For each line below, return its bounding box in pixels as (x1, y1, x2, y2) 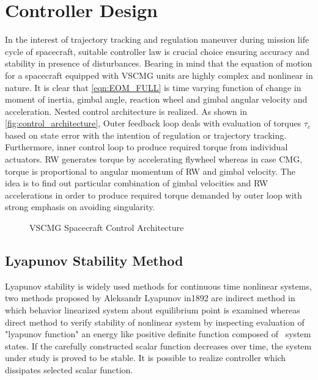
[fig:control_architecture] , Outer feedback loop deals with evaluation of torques (5, 117, 301, 130)
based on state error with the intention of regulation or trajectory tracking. (5, 128, 287, 141)
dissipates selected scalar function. (5, 363, 133, 376)
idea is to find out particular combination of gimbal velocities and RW (5, 177, 268, 189)
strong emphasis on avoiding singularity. (5, 200, 155, 213)
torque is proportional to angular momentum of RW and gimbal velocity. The (5, 164, 295, 177)
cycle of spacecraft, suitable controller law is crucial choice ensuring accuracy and (5, 45, 309, 57)
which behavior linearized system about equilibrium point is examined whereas (5, 304, 300, 316)
